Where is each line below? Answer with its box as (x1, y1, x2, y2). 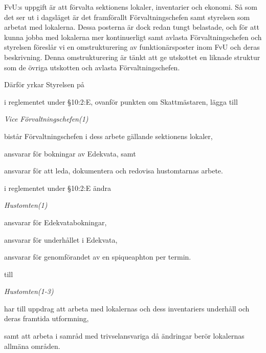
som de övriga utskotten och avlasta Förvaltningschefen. (4, 62, 180, 72)
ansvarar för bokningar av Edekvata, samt (4, 148, 136, 159)
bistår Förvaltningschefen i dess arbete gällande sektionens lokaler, (4, 130, 213, 141)
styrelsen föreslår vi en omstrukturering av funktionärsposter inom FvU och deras (4, 42, 260, 52)
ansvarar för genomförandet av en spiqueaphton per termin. (4, 251, 191, 262)
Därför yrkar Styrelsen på (4, 79, 84, 90)
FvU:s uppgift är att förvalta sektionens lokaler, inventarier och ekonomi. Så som (4, 2, 257, 12)
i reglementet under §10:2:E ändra (4, 182, 111, 193)
